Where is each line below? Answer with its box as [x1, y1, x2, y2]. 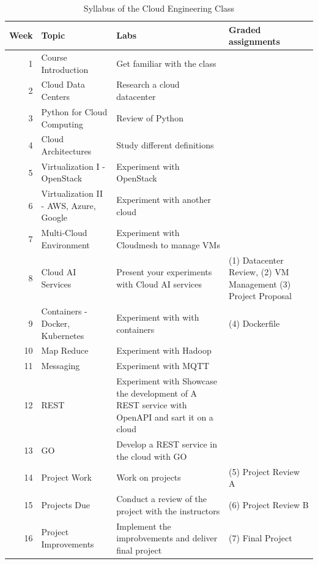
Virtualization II [41, 187, 103, 200]
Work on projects [116, 471, 181, 484]
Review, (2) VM [229, 265, 289, 278]
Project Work [41, 471, 92, 484]
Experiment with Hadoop [116, 344, 212, 357]
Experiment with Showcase [116, 375, 218, 387]
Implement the [116, 519, 171, 532]
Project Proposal [229, 289, 292, 302]
